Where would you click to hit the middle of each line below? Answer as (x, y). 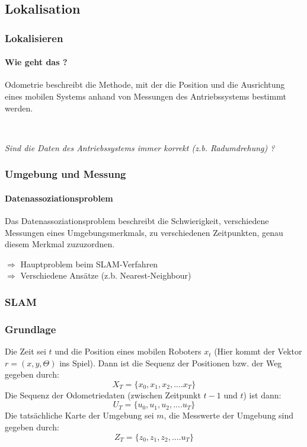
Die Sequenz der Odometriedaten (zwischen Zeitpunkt (103, 395)
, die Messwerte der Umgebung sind (229, 415)
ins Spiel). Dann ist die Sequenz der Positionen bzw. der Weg (171, 363)
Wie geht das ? (36, 62)
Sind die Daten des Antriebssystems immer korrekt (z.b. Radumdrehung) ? (140, 147)
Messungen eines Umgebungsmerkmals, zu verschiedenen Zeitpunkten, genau (144, 232)
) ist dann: (262, 395)
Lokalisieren (34, 38)
